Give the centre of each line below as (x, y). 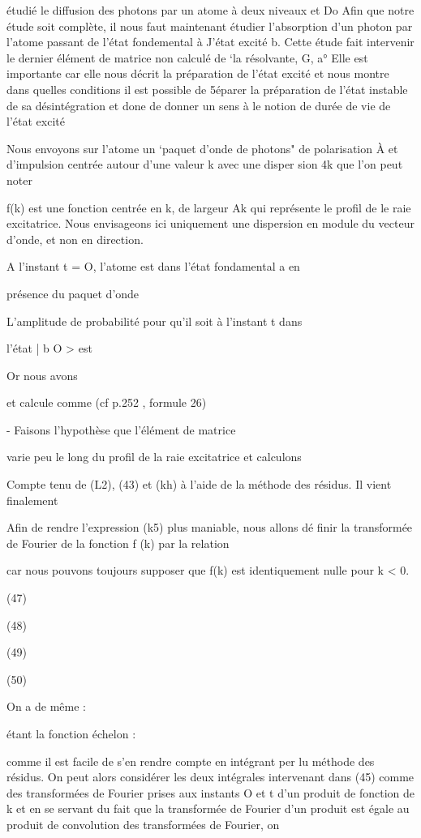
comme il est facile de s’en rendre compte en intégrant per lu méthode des (191, 761)
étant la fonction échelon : (71, 733)
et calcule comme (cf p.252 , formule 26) (107, 402)
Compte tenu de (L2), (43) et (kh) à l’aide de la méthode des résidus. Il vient (199, 484)
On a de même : (46, 706)
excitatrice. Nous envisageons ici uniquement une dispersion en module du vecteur (210, 223)
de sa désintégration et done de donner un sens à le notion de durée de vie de (199, 105)
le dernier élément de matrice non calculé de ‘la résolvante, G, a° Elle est (187, 57)
